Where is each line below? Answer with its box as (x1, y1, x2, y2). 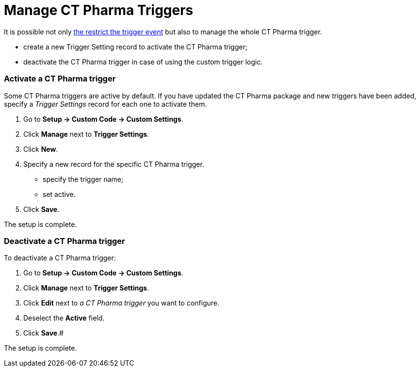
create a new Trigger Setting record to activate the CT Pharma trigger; (23, 42, 248, 51)
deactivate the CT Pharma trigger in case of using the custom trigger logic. (23, 57, 263, 66)
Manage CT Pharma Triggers (4, 2, 194, 18)
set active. (43, 190, 76, 198)
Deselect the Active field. (23, 314, 105, 323)
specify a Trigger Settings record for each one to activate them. (4, 99, 207, 108)
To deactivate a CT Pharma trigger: (4, 254, 116, 262)
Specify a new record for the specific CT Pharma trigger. (23, 160, 204, 168)
